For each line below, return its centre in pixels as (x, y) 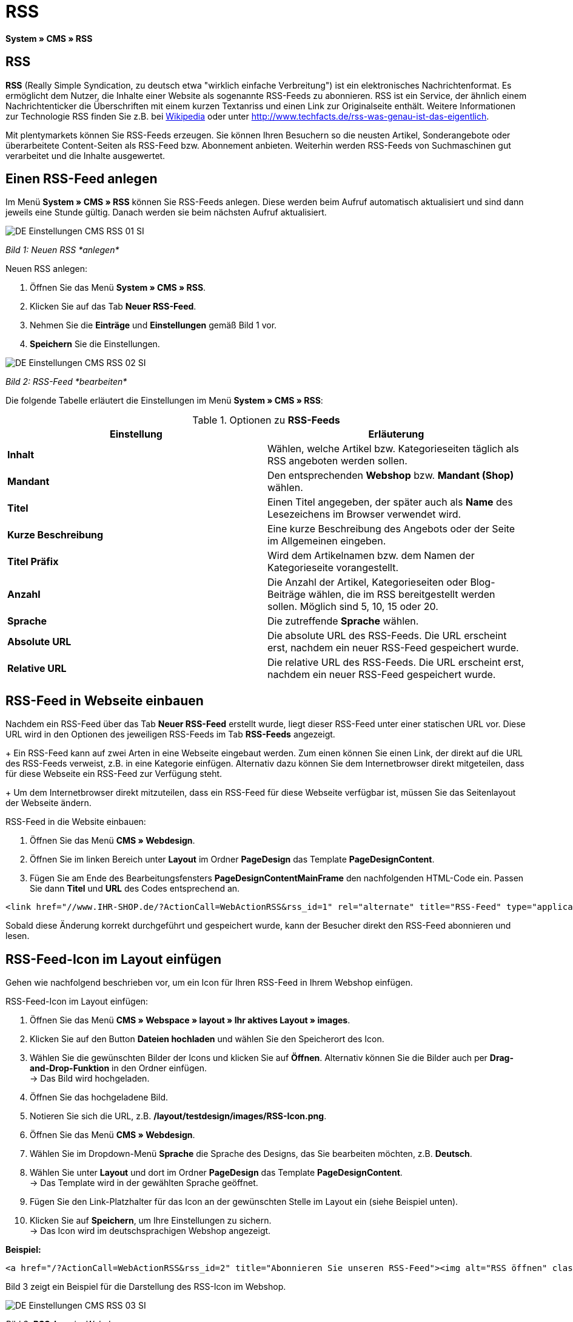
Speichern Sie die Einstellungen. (95, 344)
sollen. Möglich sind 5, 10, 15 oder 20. (353, 607)
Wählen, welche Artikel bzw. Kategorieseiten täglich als (393, 449)
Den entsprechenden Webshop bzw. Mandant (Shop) (391, 476)
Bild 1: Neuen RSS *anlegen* (62, 250)
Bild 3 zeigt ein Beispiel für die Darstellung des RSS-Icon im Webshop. (146, 1287)
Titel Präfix (33, 562)
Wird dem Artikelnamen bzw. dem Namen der (371, 556)
